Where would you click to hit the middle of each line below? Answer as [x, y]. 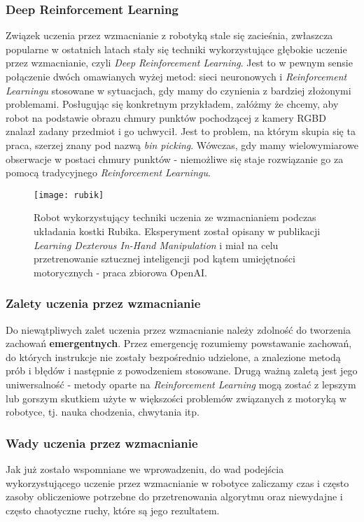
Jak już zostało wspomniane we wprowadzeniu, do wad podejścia [145, 468]
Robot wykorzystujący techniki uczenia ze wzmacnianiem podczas [175, 217]
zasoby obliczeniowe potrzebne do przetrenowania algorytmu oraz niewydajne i [174, 496]
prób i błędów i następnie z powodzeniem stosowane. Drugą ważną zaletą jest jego [182, 371]
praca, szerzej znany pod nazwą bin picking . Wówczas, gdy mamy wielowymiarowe [182, 144]
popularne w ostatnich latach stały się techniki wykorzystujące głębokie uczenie [176, 49]
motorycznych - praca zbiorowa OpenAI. [120, 272]
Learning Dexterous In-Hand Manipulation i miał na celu [156, 245]
